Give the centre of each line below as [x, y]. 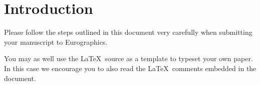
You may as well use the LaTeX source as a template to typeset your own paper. [128, 58]
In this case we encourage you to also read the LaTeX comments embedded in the [130, 68]
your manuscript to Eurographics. [56, 42]
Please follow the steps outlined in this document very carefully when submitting [128, 32]
